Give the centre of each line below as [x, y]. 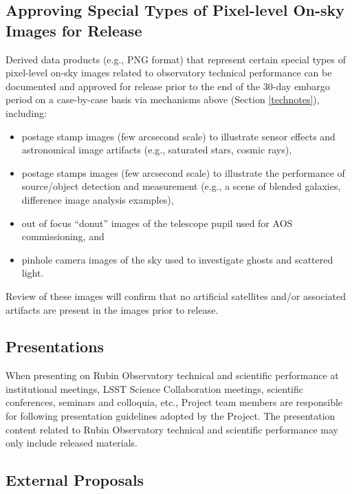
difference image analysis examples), [98, 199]
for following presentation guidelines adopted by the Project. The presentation [170, 416]
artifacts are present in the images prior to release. [112, 309]
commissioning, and [63, 236]
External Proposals [75, 480]
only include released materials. [71, 443]
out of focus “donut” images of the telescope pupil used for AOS [157, 223]
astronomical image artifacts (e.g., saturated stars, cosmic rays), [157, 150]
